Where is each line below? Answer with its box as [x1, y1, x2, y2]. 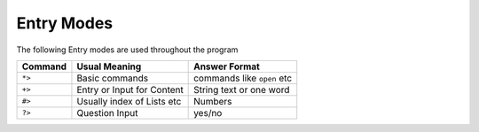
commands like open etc [193, 72, 293, 84]
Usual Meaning [76, 60, 142, 73]
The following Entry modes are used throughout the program [16, 44, 239, 55]
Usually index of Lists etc [76, 95, 182, 107]
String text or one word [193, 83, 290, 96]
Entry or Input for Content [76, 83, 184, 96]
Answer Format [193, 60, 261, 73]
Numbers [193, 95, 232, 107]
